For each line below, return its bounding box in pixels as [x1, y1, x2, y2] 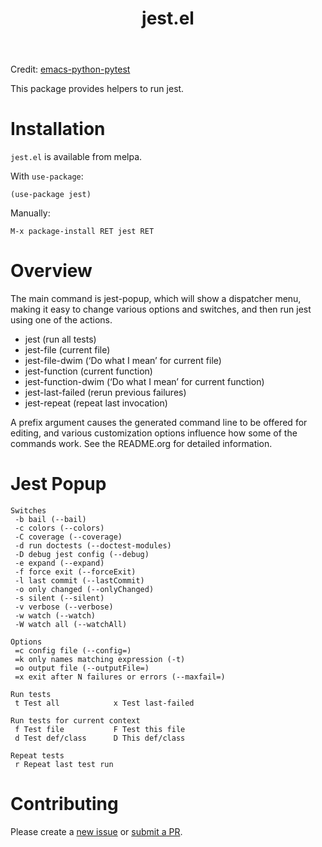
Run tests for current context [10, 716, 141, 726]
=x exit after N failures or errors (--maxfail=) [14, 672, 226, 682]
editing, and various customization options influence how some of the [10, 427, 298, 439]
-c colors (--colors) [14, 523, 105, 533]
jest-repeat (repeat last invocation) [24, 397, 168, 409]
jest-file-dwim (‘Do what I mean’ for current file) [24, 355, 222, 367]
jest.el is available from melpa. [10, 151, 143, 163]
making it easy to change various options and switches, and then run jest [10, 303, 312, 316]
